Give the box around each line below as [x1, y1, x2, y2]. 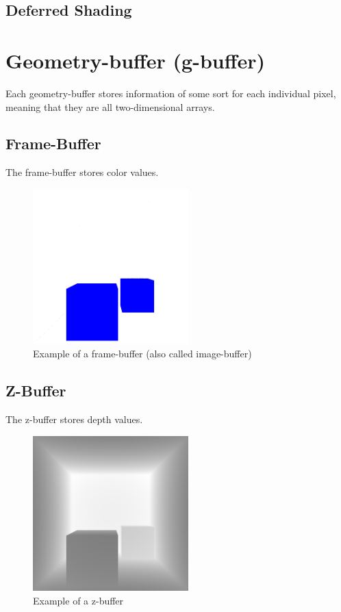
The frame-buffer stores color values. [5, 165, 159, 179]
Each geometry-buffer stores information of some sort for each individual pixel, [5, 86, 336, 100]
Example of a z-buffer [33, 594, 124, 607]
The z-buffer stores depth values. [5, 412, 143, 426]
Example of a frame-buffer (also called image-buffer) [33, 346, 252, 361]
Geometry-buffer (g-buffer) [5, 46, 266, 74]
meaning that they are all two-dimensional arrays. [5, 99, 215, 114]
